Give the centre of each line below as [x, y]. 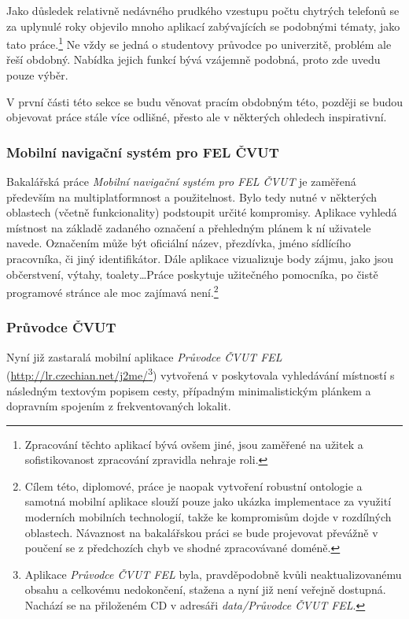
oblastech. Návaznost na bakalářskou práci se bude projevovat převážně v [201, 532]
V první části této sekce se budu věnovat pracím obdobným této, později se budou [204, 101]
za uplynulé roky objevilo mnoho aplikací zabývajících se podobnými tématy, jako [203, 26]
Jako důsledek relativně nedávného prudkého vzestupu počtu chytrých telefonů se [203, 10]
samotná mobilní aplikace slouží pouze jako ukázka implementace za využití [208, 501]
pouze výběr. [37, 75]
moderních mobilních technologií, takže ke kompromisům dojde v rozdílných [208, 517]
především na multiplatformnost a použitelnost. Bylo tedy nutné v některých [192, 196]
